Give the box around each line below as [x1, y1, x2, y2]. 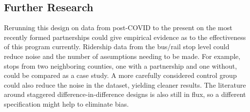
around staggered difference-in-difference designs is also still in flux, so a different [4, 89, 246, 99]
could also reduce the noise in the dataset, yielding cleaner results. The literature [4, 79, 246, 90]
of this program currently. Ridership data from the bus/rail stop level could [4, 41, 230, 52]
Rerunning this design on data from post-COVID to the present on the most [4, 22, 232, 33]
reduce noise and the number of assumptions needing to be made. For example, [4, 51, 241, 61]
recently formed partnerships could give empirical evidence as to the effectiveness [4, 32, 246, 42]
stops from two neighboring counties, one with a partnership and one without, [4, 60, 237, 71]
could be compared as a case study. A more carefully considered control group [4, 70, 237, 80]
